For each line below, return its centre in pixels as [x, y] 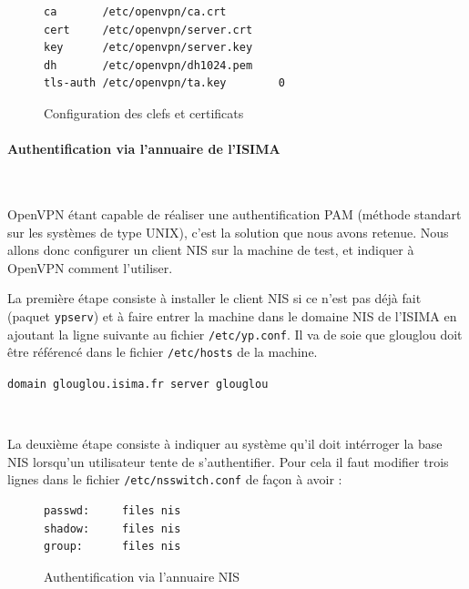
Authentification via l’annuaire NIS [142, 576]
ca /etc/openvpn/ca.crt [135, 12]
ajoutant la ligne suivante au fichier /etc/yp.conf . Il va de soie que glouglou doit [235, 334]
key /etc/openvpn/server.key [148, 48]
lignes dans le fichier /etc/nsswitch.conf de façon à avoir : [175, 479]
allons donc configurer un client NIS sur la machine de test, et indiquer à [211, 250]
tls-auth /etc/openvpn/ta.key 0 [164, 83]
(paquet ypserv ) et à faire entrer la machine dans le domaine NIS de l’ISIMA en [232, 315]
